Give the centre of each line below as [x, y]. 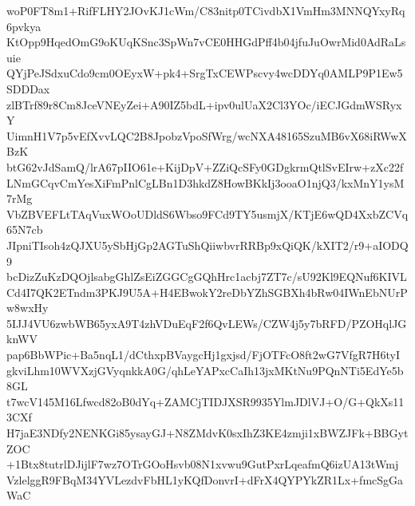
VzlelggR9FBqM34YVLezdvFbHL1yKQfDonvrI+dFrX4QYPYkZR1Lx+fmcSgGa [205, 479]
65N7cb [25, 229]
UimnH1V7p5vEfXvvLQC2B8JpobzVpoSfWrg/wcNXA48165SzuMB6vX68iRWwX [207, 135]
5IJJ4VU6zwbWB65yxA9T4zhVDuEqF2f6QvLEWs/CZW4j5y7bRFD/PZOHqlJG [207, 323]
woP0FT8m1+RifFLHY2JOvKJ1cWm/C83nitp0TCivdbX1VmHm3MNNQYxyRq [206, 10]
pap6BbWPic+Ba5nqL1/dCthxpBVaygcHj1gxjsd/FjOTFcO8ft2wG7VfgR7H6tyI [203, 355]
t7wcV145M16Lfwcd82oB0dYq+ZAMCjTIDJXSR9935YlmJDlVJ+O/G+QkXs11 [206, 401]
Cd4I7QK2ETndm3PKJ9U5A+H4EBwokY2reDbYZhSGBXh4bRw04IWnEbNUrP [207, 292]
